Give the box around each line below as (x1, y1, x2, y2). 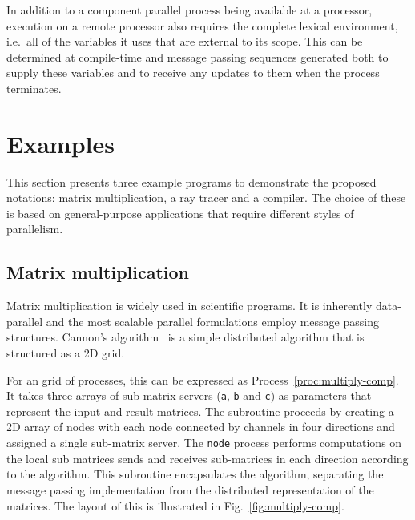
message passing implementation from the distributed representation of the (6, 481, 374, 498)
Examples (6, 127, 115, 159)
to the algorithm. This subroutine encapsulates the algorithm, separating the (6, 466, 384, 482)
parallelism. (6, 220, 63, 237)
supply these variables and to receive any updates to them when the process (6, 64, 380, 81)
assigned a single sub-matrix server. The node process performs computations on (6, 434, 402, 451)
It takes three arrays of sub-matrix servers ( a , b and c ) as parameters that (6, 387, 372, 404)
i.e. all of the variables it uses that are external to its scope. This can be (6, 33, 363, 50)
